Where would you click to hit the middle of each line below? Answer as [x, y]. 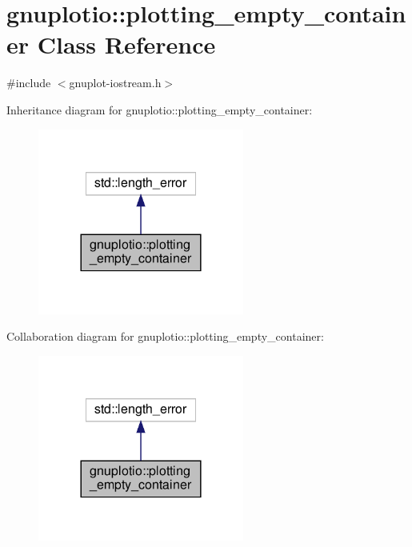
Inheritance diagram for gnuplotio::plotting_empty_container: [160, 109]
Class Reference [126, 44]
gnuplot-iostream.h [115, 83]
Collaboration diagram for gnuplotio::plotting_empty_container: [165, 336]
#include [29, 83]
